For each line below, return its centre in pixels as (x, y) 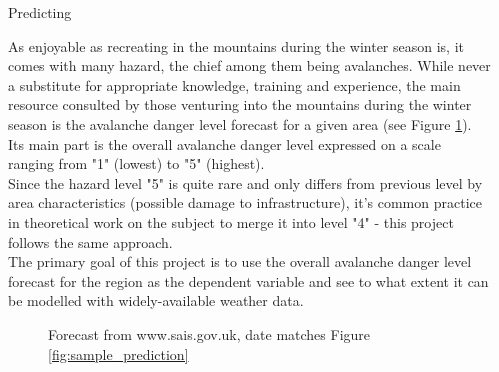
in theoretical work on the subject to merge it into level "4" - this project (231, 221)
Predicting (40, 12)
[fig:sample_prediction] (118, 353)
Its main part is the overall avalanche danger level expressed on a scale (224, 143)
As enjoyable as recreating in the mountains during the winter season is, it (236, 45)
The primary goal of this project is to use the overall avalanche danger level (240, 261)
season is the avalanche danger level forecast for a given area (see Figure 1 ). (240, 123)
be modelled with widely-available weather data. (156, 300)
